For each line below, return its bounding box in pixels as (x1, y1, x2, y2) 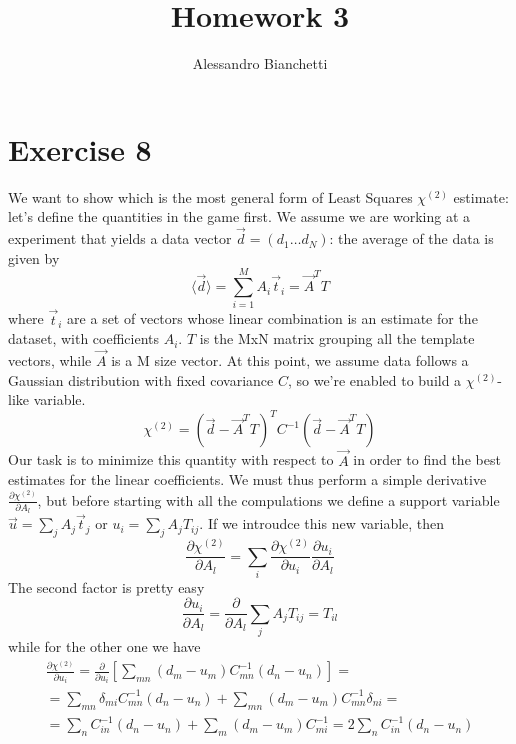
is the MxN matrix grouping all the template (199, 328, 475, 349)
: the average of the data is (329, 228, 494, 249)
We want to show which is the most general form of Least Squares (8, 186, 413, 207)
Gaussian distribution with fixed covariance (8, 369, 274, 390)
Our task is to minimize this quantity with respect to (8, 449, 334, 470)
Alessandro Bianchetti (192, 53, 328, 74)
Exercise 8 (8, 128, 152, 169)
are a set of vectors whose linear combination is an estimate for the (67, 308, 478, 329)
